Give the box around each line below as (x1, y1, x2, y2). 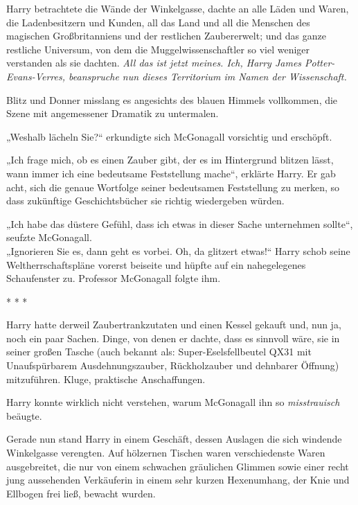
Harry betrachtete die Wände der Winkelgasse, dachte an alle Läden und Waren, (6, 1, 349, 15)
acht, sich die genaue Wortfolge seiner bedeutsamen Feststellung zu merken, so (6, 179, 340, 194)
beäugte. (6, 408, 42, 423)
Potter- (305, 55, 335, 70)
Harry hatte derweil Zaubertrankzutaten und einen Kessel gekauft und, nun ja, (6, 317, 341, 332)
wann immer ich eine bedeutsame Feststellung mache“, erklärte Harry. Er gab (6, 166, 336, 180)
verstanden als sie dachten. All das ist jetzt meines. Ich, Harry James (6, 55, 302, 70)
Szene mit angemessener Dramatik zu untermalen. (6, 106, 219, 121)
